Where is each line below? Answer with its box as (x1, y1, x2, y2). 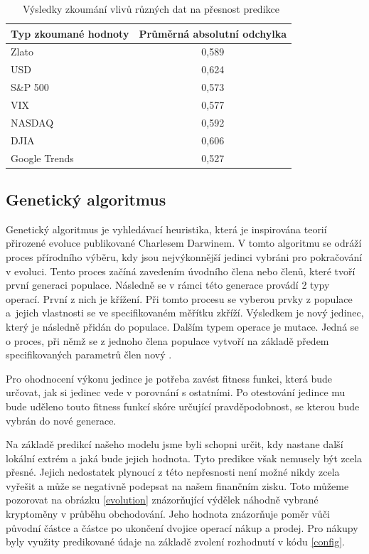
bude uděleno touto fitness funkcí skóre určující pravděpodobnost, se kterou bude (6, 398, 360, 413)
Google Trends (11, 150, 74, 165)
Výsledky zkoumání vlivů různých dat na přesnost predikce (23, 1, 279, 16)
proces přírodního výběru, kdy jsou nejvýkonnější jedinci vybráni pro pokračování (6, 249, 363, 264)
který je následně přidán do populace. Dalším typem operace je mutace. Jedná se (6, 319, 359, 334)
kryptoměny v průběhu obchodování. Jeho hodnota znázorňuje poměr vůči (6, 506, 330, 521)
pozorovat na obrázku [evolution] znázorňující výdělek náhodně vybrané (6, 492, 319, 507)
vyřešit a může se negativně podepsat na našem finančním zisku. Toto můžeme (6, 478, 349, 493)
